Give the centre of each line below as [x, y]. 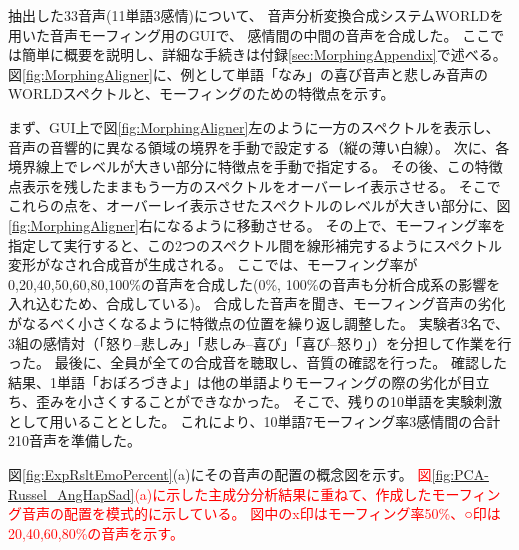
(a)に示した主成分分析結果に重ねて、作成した [283, 493]
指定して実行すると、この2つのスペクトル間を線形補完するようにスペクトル [255, 244]
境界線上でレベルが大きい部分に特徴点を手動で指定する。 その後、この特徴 [255, 166]
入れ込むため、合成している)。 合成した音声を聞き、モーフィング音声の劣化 [257, 303]
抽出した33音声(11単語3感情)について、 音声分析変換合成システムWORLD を [256, 15]
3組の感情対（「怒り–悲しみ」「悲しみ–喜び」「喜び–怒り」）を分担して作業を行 [260, 342]
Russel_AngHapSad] [71, 493]
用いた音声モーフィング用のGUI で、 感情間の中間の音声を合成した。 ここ [249, 34]
